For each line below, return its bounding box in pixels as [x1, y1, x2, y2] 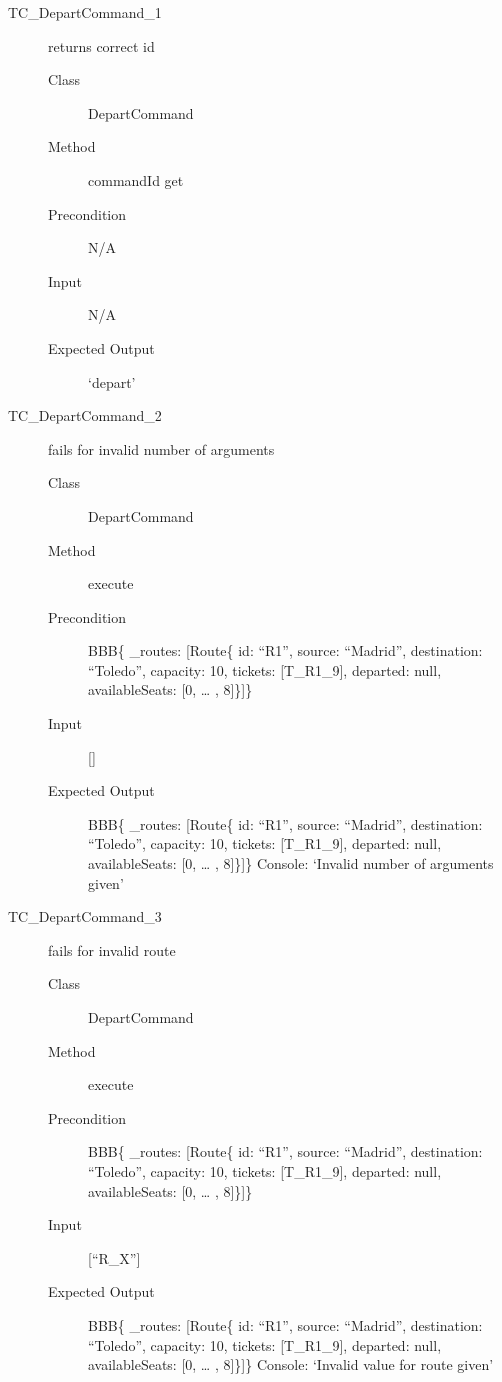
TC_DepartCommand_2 [8, 405, 162, 426]
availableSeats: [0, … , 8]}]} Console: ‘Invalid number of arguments [88, 853, 494, 874]
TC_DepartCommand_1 [8, 2, 162, 22]
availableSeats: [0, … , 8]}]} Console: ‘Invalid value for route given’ [88, 1354, 494, 1375]
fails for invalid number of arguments [48, 438, 275, 459]
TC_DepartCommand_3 [8, 906, 162, 927]
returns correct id [48, 35, 155, 56]
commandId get [88, 169, 184, 190]
